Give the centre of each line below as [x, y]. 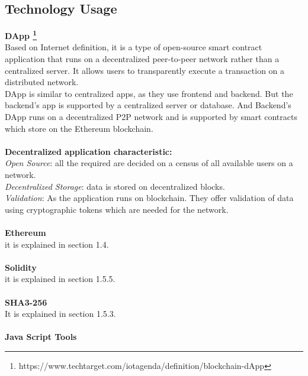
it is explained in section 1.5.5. [60, 279]
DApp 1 [21, 35]
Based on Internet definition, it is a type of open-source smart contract [134, 47]
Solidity [21, 267]
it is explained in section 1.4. [57, 244]
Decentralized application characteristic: [89, 151]
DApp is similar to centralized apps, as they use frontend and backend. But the [149, 93]
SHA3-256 [26, 302]
